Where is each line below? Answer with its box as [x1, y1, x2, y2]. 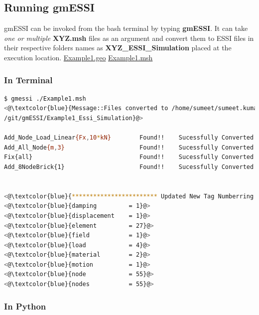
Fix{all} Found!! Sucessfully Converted [4, 154, 254, 161]
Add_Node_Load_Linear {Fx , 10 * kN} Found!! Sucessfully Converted [4, 134, 254, 142]
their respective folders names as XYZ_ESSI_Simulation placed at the [4, 42, 232, 53]
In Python [4, 300, 46, 312]
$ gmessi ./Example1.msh [4, 95, 86, 102]
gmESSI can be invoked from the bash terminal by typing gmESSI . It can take [4, 23, 248, 33]
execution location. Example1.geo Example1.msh [4, 52, 153, 62]
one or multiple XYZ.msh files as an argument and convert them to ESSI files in [4, 32, 254, 43]
